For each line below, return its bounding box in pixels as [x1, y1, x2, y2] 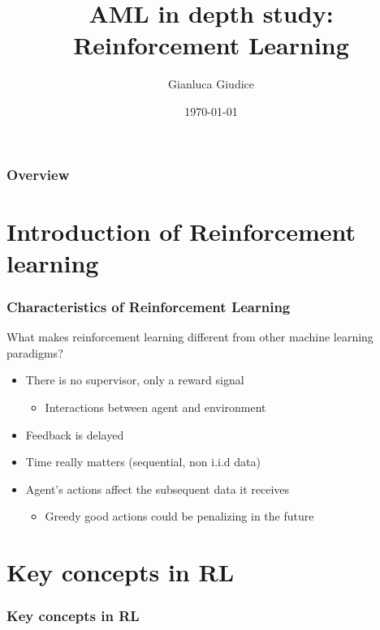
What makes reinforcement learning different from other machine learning [6, 328, 374, 345]
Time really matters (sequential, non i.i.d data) [25, 453, 261, 470]
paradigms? [6, 344, 63, 361]
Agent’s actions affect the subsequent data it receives [25, 480, 290, 497]
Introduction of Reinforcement [6, 214, 356, 247]
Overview [6, 164, 70, 184]
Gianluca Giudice [168, 75, 254, 92]
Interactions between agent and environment [45, 398, 266, 415]
